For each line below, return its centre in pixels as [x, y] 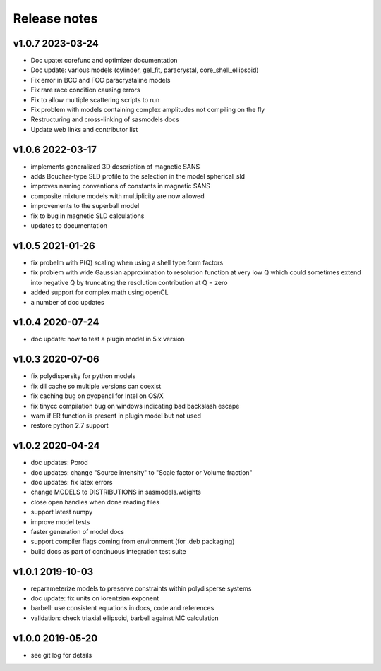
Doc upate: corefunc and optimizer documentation [104, 61]
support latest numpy [62, 512]
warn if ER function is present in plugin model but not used [116, 416]
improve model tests [60, 521]
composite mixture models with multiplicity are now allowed [117, 196]
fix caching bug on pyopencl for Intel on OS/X [97, 396]
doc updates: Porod [59, 463]
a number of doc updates [68, 302]
